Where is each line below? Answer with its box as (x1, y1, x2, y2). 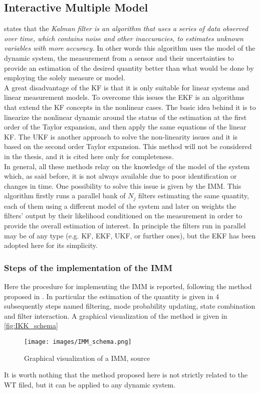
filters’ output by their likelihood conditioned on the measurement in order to (4, 210, 242, 221)
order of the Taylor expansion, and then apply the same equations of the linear (4, 121, 246, 132)
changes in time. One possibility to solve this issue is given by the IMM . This (4, 180, 241, 191)
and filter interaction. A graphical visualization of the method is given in (4, 310, 227, 321)
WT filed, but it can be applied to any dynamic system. (4, 379, 176, 389)
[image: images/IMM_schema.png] (24, 338, 132, 345)
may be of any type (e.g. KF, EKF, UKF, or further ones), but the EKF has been (4, 230, 256, 240)
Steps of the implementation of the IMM (4, 261, 173, 274)
